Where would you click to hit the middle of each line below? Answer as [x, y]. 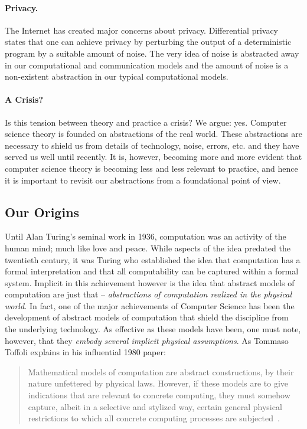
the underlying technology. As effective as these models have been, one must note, [153, 329]
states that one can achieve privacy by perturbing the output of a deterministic [148, 42]
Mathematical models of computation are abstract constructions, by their [161, 371]
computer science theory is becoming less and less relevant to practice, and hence [151, 168]
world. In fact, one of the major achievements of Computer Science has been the [150, 305]
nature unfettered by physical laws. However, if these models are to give [158, 383]
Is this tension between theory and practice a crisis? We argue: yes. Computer [146, 122]
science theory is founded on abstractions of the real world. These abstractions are [153, 134]
